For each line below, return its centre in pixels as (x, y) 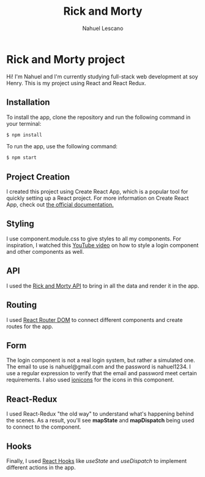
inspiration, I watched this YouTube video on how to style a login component (102, 245)
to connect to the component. (44, 427)
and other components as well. (45, 251)
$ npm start (21, 158)
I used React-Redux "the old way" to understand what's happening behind (100, 414)
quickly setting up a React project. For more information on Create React (98, 198)
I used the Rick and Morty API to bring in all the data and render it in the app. (103, 286)
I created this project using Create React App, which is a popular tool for (97, 192)
